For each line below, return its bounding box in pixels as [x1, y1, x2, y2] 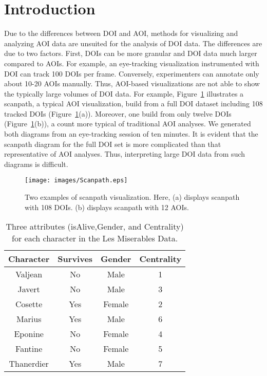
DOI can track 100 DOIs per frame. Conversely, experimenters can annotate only [4, 68, 259, 79]
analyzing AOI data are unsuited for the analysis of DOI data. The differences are [4, 37, 262, 48]
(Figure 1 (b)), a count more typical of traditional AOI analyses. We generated [4, 118, 251, 129]
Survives [58, 253, 93, 265]
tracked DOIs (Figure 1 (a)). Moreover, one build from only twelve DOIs [4, 108, 232, 119]
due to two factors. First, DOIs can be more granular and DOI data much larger [4, 48, 257, 59]
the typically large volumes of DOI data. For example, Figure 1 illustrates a [4, 88, 244, 99]
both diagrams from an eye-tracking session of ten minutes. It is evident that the [4, 128, 258, 139]
